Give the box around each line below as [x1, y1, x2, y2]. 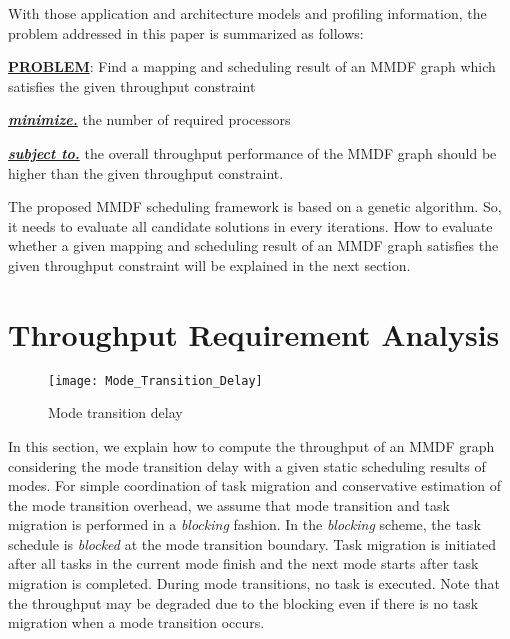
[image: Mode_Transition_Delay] [48, 373, 263, 388]
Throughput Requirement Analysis [8, 313, 500, 354]
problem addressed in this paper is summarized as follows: [8, 22, 364, 43]
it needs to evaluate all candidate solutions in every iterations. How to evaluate [8, 215, 493, 236]
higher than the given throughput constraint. [8, 162, 284, 183]
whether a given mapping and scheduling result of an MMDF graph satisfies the [8, 235, 499, 256]
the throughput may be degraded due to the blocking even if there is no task [8, 592, 479, 613]
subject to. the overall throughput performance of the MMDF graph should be [8, 142, 497, 163]
